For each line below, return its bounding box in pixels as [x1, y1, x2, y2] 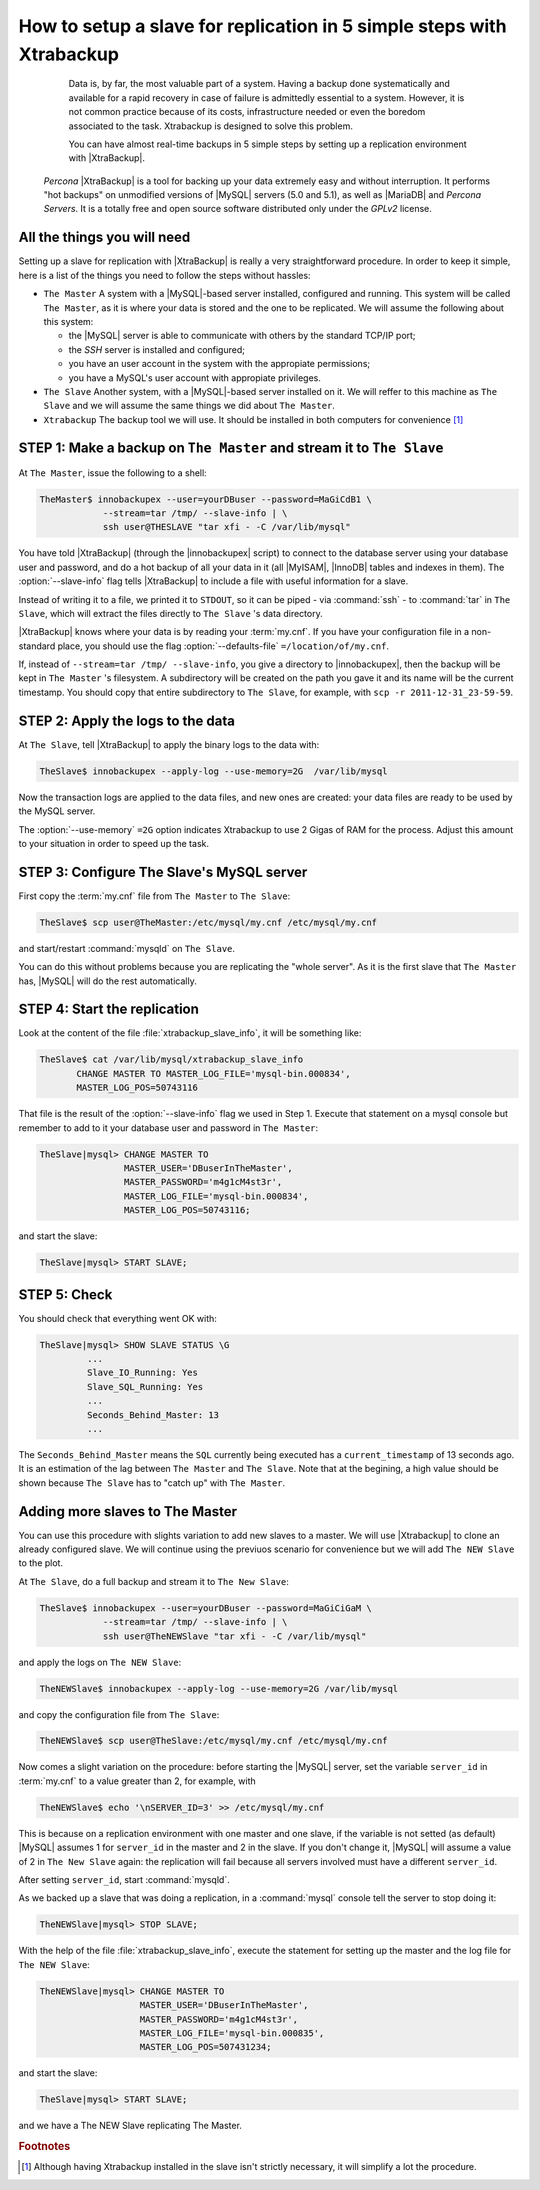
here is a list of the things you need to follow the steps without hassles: [18, 269, 311, 281]
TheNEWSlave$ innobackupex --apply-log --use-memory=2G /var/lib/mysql [39, 1683, 399, 1694]
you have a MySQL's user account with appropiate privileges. [68, 371, 322, 384]
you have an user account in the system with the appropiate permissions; [68, 358, 371, 370]
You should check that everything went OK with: [18, 1312, 217, 1324]
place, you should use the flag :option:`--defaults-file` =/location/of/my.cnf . [57, 640, 390, 652]
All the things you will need [18, 229, 191, 246]
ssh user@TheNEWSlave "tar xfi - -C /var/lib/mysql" [102, 1630, 367, 1642]
